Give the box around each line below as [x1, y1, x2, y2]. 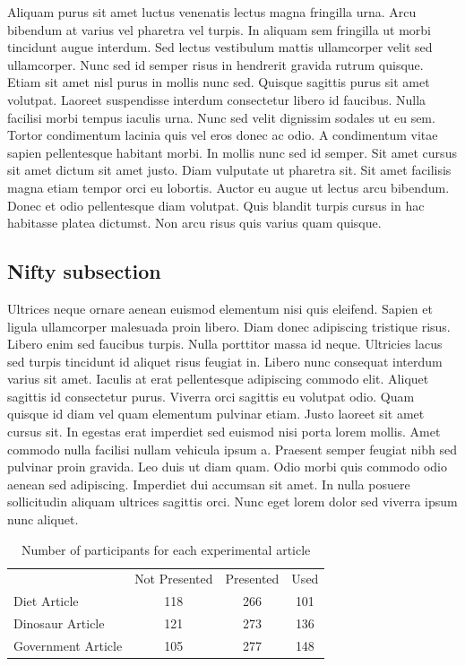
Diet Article [13, 592, 79, 610]
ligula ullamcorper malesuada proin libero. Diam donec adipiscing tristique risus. [7, 316, 451, 335]
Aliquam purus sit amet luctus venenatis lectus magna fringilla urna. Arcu [7, 3, 417, 21]
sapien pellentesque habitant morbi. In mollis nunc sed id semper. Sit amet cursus [7, 143, 457, 161]
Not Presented [134, 569, 213, 588]
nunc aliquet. [7, 510, 79, 529]
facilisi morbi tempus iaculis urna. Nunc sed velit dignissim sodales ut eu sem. [7, 108, 435, 126]
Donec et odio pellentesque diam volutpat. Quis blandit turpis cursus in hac [7, 195, 425, 214]
